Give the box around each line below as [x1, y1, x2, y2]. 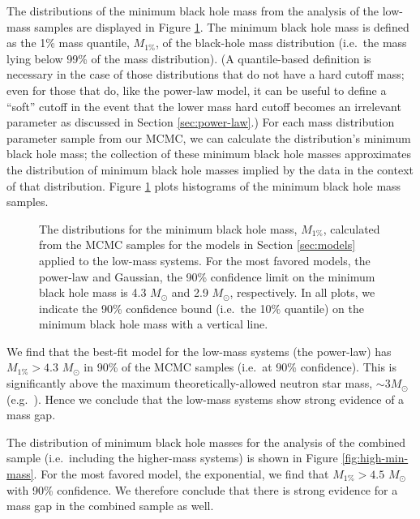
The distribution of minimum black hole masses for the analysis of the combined [6, 433, 406, 450]
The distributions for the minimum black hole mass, [39, 220, 298, 237]
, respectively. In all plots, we [229, 284, 375, 301]
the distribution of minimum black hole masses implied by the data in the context [6, 161, 414, 178]
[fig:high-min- [341, 449, 409, 466]
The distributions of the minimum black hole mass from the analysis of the [6, 2, 379, 19]
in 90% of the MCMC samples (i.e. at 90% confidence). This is [84, 358, 397, 375]
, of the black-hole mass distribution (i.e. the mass [156, 34, 407, 51]
